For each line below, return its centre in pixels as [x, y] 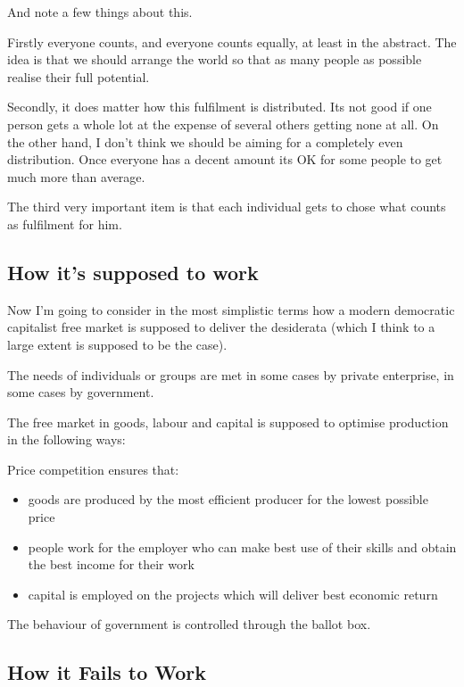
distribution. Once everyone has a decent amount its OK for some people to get [225, 159]
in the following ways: [66, 439]
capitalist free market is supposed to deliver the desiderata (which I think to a [221, 327]
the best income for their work [111, 564]
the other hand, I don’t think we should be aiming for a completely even [205, 141]
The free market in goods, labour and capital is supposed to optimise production [228, 422]
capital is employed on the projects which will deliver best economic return [233, 594]
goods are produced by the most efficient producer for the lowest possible [228, 499]
